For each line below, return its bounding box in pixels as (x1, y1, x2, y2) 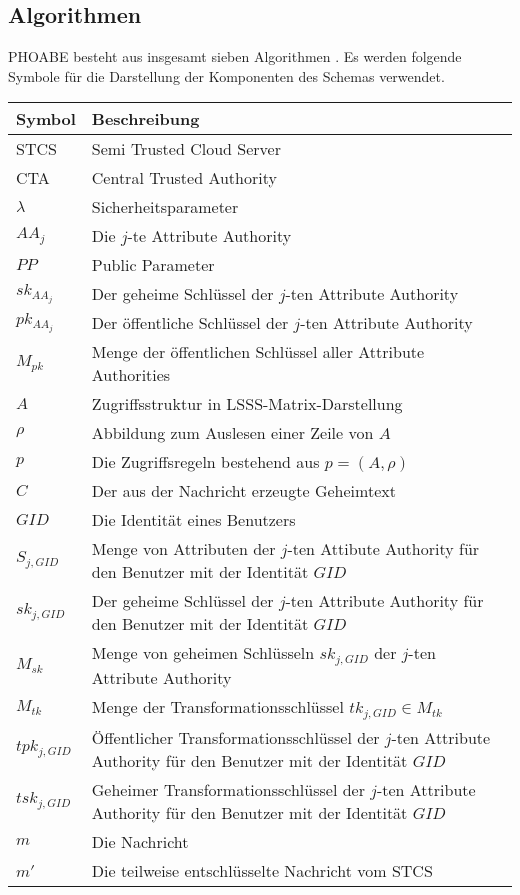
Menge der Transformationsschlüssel (91, 695, 344, 719)
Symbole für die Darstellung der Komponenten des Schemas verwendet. (8, 65, 445, 86)
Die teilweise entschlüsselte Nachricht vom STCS (91, 859, 433, 883)
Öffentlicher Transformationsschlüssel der (91, 726, 380, 750)
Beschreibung (91, 107, 200, 131)
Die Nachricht (91, 830, 189, 854)
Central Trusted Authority (91, 166, 277, 190)
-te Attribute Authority (127, 224, 292, 248)
